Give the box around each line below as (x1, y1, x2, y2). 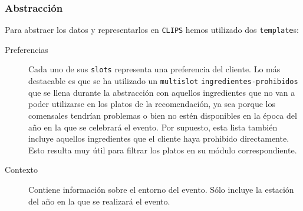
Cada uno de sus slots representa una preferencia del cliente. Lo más (28, 63, 281, 75)
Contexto (5, 163, 38, 176)
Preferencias (5, 43, 48, 55)
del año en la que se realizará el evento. (28, 195, 170, 207)
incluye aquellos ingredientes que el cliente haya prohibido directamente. (28, 132, 289, 145)
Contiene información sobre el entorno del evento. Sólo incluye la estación (28, 183, 294, 195)
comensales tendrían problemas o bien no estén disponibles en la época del (28, 109, 297, 121)
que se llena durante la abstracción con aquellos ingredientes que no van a (28, 86, 295, 98)
